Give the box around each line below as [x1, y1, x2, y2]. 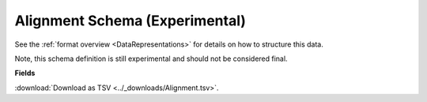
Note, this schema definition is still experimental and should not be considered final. [14, 54, 288, 63]
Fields [14, 68, 36, 78]
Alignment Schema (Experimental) [14, 12, 247, 29]
